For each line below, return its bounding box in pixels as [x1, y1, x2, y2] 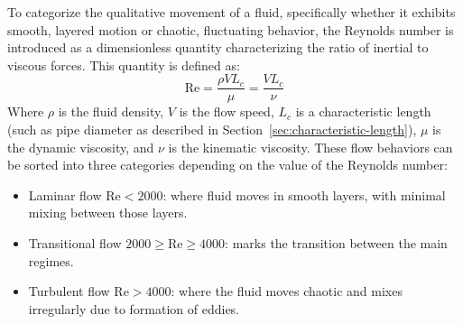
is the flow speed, [179, 102, 274, 121]
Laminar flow [28, 185, 102, 204]
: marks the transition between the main [225, 234, 448, 252]
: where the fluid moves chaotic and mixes [171, 282, 403, 301]
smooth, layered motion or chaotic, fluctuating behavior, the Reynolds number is [7, 20, 454, 39]
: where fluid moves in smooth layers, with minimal [162, 185, 446, 204]
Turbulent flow [28, 282, 110, 301]
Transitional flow [28, 234, 122, 252]
